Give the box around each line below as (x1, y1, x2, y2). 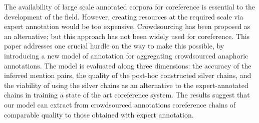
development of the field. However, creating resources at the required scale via (4, 11, 243, 21)
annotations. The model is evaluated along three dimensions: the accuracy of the (4, 60, 251, 70)
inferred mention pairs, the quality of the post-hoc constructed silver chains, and (4, 70, 251, 80)
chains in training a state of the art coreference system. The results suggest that (4, 89, 250, 100)
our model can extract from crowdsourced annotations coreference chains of (4, 99, 236, 109)
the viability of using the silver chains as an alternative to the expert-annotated (4, 79, 248, 90)
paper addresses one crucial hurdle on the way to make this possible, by (4, 40, 224, 51)
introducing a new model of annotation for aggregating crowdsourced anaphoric (4, 50, 248, 60)
